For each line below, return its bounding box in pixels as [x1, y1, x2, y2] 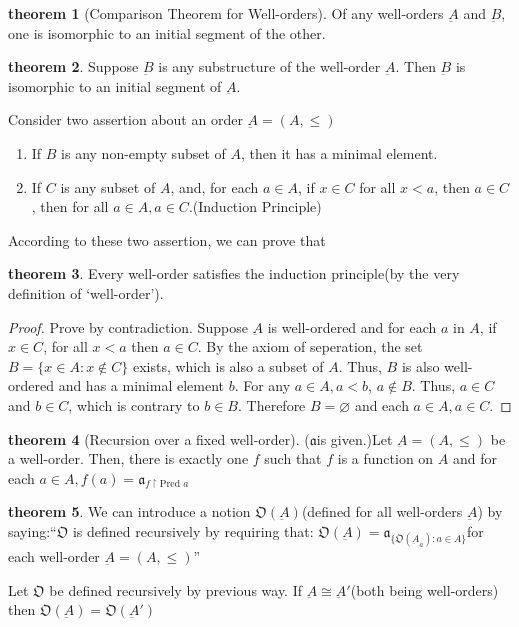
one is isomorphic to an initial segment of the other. [8, 22, 326, 43]
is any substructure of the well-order [158, 56, 381, 77]
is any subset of [60, 176, 156, 197]
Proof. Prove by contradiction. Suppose [8, 316, 248, 337]
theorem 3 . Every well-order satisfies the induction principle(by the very [8, 263, 460, 284]
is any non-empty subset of [61, 142, 226, 163]
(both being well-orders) [350, 579, 499, 600]
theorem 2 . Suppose [8, 56, 139, 77]
